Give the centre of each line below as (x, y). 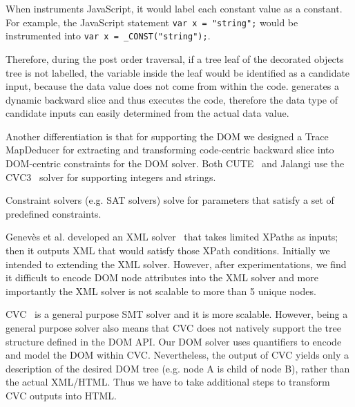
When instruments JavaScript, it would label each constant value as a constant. (174, 8)
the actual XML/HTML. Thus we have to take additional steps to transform (168, 382)
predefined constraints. (54, 213)
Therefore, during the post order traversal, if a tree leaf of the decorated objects (175, 58)
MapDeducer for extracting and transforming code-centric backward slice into (170, 150)
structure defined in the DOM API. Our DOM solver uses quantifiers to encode (174, 341)
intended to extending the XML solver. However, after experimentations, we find (176, 264)
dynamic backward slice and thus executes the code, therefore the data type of (172, 99)
